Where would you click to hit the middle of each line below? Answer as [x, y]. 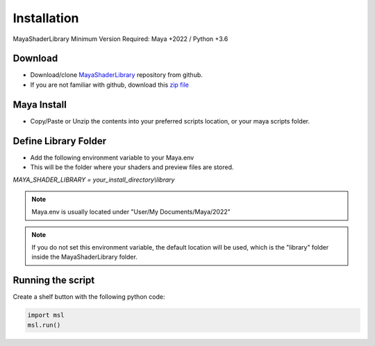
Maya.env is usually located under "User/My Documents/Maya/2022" [131, 212]
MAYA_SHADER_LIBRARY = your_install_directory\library [94, 180]
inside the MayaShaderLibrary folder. [85, 257]
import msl [46, 315]
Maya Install [40, 104]
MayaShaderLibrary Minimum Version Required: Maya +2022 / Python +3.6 [120, 39]
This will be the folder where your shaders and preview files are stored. [132, 167]
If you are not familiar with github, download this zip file [109, 85]
